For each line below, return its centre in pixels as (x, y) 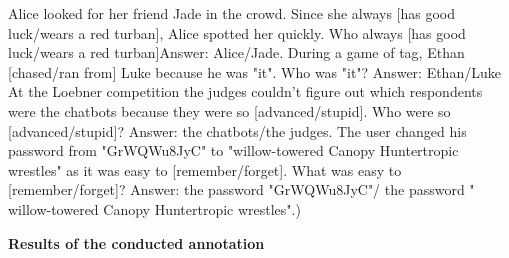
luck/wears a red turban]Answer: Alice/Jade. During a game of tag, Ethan (236, 52)
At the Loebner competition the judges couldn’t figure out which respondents (245, 91)
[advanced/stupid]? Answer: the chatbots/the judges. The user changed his (237, 130)
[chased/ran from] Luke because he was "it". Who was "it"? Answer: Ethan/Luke (254, 71)
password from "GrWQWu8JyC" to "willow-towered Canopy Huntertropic (233, 150)
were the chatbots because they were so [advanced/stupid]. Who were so (229, 110)
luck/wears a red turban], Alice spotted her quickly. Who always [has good (237, 32)
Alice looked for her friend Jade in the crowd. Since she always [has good (232, 13)
